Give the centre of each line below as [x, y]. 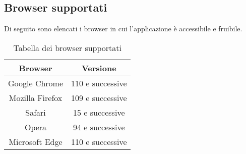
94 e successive [99, 127]
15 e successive [99, 112]
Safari [36, 112]
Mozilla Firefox [36, 97]
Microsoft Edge [36, 141]
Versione [99, 68]
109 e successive [99, 97]
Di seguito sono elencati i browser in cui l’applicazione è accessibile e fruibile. [123, 29]
